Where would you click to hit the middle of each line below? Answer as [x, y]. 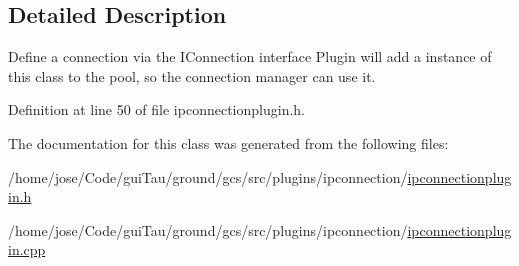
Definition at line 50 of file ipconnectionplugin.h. [156, 109]
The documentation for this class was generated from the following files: [228, 142]
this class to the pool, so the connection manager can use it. [192, 75]
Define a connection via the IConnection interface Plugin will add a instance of [250, 56]
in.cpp [27, 249]
